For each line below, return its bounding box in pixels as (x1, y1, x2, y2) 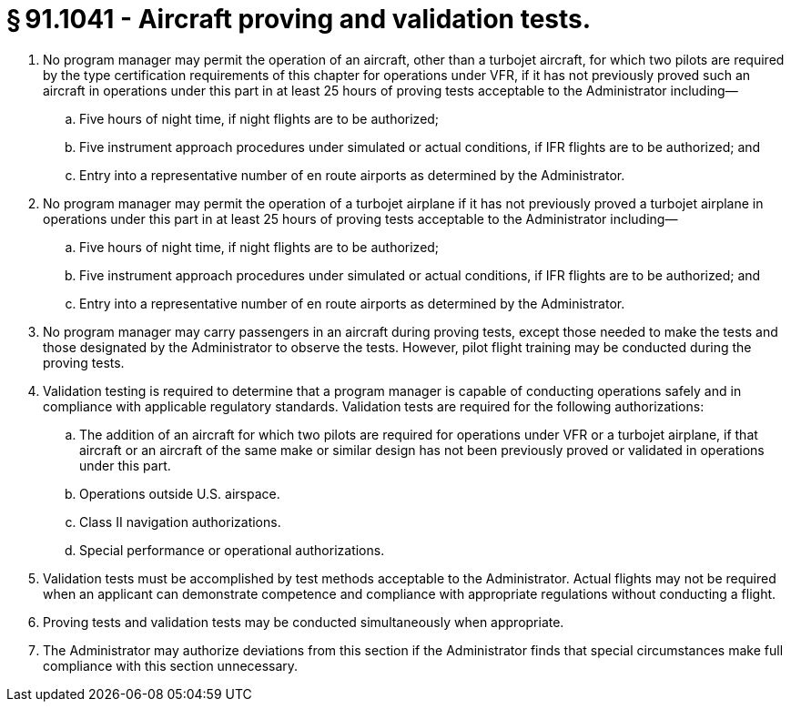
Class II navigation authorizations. (79, 513, 281, 530)
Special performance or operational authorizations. (79, 542, 385, 558)
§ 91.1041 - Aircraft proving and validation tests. (6, 4, 592, 35)
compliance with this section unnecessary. (43, 657, 299, 674)
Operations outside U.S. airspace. (79, 485, 280, 501)
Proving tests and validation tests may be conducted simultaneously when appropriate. (43, 613, 564, 630)
